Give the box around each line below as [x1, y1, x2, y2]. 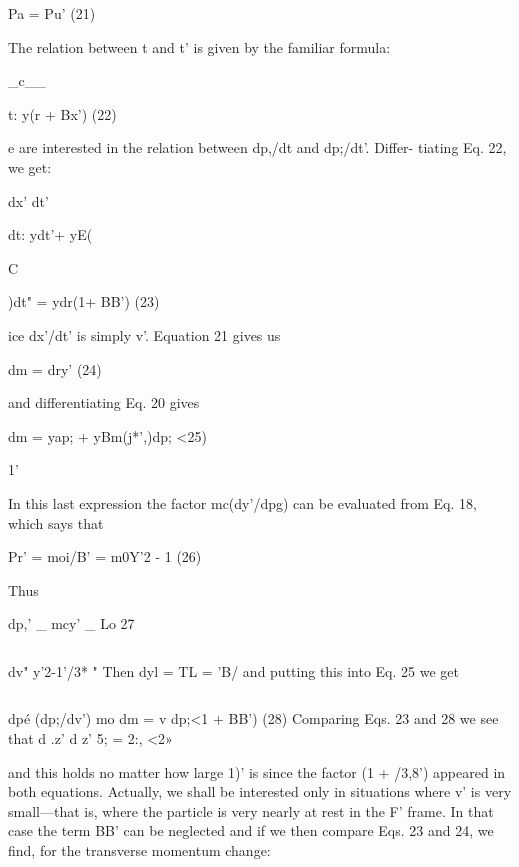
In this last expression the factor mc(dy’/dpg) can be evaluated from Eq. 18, [8, 492, 477, 513]
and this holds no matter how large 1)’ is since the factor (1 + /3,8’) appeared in [8, 761, 506, 782]
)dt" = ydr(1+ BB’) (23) [8, 291, 160, 312]
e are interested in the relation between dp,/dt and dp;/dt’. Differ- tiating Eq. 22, [8, 137, 507, 158]
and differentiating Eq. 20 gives [8, 392, 200, 413]
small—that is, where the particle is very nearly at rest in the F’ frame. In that [8, 800, 494, 821]
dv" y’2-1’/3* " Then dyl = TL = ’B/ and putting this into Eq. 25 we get [8, 660, 459, 681]
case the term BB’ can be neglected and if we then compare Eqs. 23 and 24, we [8, 820, 494, 841]
